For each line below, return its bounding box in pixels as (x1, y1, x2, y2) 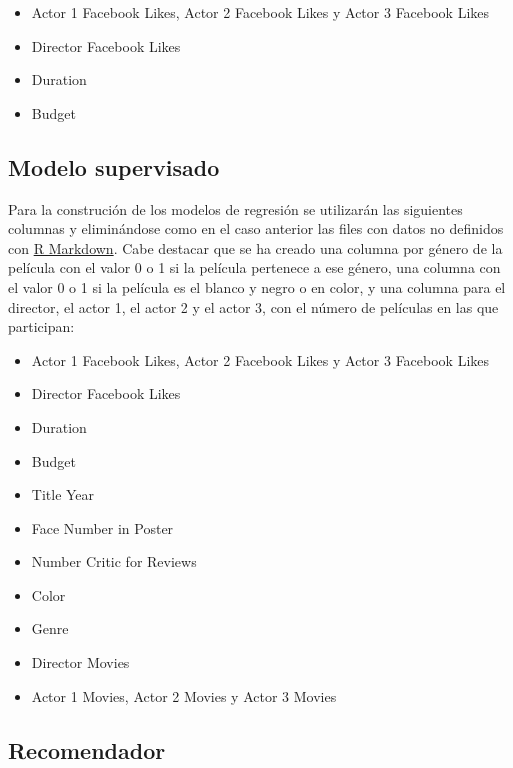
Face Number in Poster (31, 517, 174, 538)
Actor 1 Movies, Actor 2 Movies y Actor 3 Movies (31, 685, 337, 706)
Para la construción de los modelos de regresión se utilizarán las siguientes (8, 198, 463, 219)
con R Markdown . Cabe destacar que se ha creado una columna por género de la (8, 237, 503, 258)
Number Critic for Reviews (31, 551, 197, 572)
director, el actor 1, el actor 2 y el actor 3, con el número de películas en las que (8, 296, 499, 317)
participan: (8, 316, 75, 337)
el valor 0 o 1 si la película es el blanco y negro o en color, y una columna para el (8, 276, 506, 297)
